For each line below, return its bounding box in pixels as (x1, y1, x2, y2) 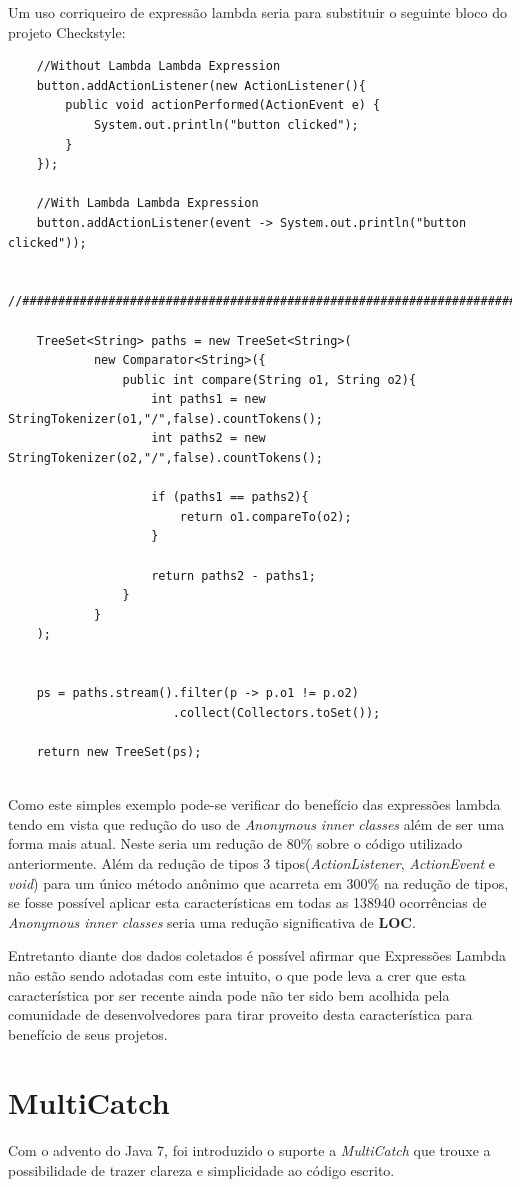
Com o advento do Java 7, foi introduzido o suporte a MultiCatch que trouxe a (8, 1140, 491, 1161)
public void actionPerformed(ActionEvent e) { (65, 98, 381, 113)
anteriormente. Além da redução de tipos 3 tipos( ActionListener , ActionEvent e (8, 852, 496, 873)
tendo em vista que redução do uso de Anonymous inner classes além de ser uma (8, 813, 505, 834)
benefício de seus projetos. (8, 1023, 168, 1044)
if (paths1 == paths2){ (151, 490, 309, 505)
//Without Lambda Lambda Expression (36, 59, 281, 74)
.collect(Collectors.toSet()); (172, 705, 381, 720)
